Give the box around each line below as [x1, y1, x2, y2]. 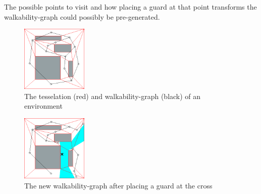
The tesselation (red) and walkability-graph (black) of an [24, 90, 201, 101]
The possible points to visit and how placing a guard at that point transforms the [4, 2, 257, 12]
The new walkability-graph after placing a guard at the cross [24, 180, 213, 190]
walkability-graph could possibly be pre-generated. [4, 11, 160, 22]
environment [24, 101, 63, 111]
